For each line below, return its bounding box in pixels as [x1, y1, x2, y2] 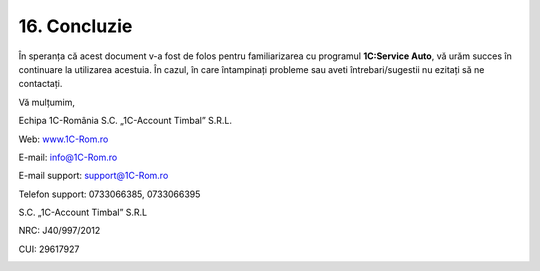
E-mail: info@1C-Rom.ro [18, 151, 118, 163]
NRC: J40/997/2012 [18, 225, 101, 237]
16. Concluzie [18, 15, 133, 37]
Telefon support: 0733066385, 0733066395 [18, 188, 201, 200]
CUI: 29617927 [18, 243, 80, 255]
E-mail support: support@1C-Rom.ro [18, 170, 169, 182]
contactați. [18, 78, 63, 90]
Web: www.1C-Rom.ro [18, 133, 109, 145]
